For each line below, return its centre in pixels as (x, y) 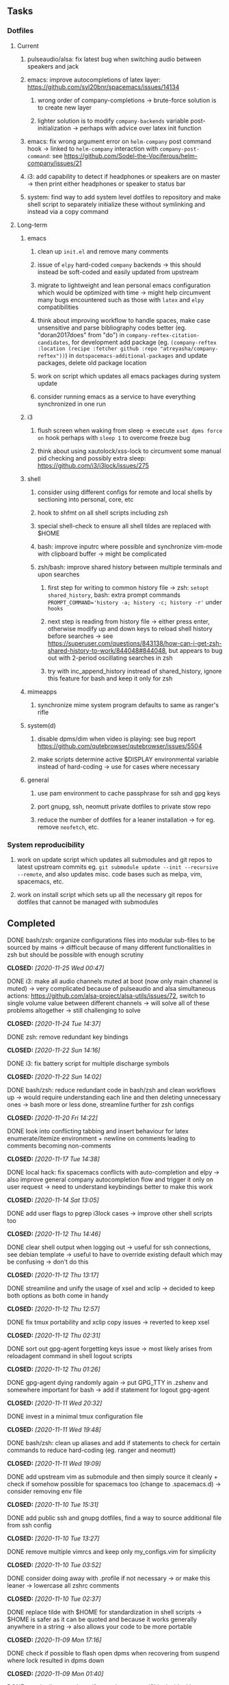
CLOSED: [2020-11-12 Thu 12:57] (54, 1309)
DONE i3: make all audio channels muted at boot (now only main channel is (113, 981)
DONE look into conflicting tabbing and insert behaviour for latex (98, 1131)
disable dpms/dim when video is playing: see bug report (117, 739)
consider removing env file (45, 1491)
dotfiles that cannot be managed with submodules (87, 902)
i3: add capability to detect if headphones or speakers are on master (124, 176)
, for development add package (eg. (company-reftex (142, 342)
